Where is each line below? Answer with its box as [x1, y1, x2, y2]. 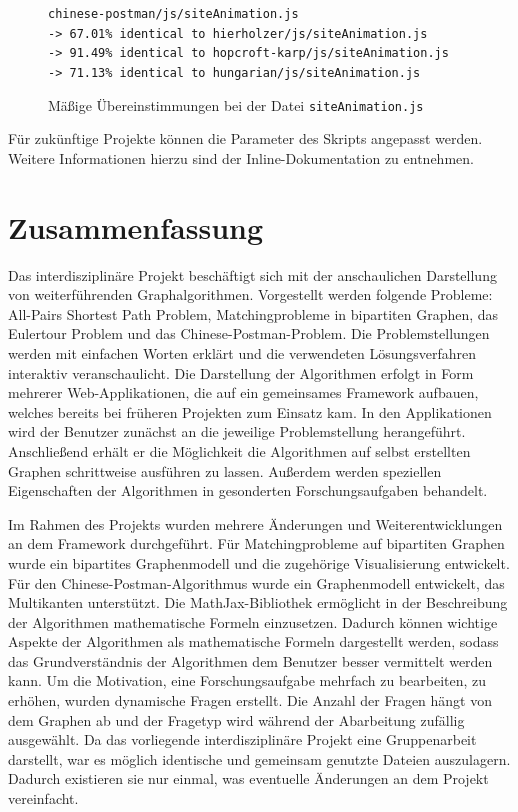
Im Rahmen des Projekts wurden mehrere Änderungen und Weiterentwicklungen [8, 513, 503, 534]
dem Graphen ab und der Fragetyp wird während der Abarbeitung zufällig [8, 709, 465, 730]
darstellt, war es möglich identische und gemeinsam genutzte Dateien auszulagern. [8, 748, 511, 769]
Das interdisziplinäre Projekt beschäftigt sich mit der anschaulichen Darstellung [8, 264, 497, 285]
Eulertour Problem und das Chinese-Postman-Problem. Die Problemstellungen [8, 323, 490, 344]
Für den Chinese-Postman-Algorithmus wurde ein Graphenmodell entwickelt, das [8, 572, 505, 593]
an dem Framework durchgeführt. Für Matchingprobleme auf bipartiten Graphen [8, 533, 505, 554]
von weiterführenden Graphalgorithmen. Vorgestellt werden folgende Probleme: [8, 284, 493, 305]
